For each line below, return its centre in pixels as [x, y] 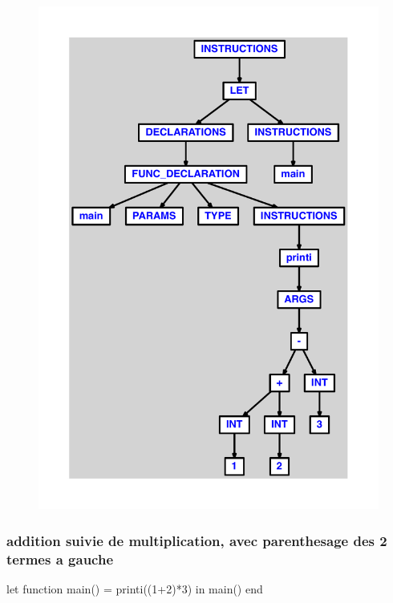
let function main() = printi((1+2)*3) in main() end [135, 589]
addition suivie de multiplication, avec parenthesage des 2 [197, 540]
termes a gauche [60, 558]
